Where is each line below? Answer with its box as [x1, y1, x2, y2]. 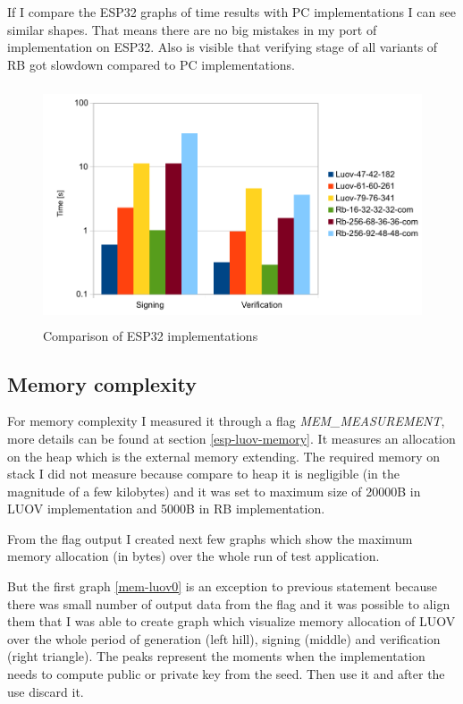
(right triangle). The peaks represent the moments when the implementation [7, 647, 425, 666]
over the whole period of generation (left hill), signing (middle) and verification [7, 629, 441, 648]
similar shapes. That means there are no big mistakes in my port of [7, 20, 377, 38]
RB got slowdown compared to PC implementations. [7, 55, 295, 73]
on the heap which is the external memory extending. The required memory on [7, 446, 441, 465]
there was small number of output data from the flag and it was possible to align [7, 594, 450, 613]
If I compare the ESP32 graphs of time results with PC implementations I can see [7, 3, 456, 21]
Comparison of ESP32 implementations [43, 326, 258, 344]
